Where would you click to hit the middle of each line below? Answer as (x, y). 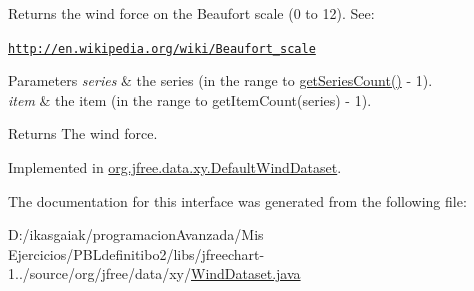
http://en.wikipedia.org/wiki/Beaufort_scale (162, 48)
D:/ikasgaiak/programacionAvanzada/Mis (136, 234)
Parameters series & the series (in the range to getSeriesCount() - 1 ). (220, 80)
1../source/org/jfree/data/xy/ (99, 273)
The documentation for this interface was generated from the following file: (237, 200)
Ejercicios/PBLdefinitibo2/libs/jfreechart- (136, 253)
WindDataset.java (246, 273)
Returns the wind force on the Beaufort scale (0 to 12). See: (191, 13)
